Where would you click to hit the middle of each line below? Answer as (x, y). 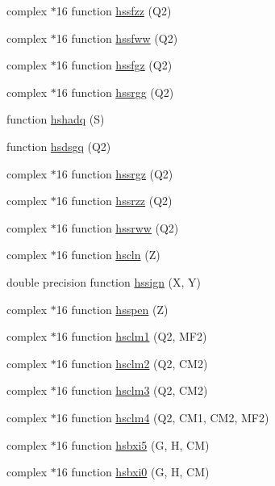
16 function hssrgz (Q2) (115, 173)
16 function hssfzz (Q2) (114, 10)
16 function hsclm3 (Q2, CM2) (132, 390)
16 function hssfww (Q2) (117, 38)
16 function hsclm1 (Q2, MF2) (131, 336)
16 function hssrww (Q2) (117, 227)
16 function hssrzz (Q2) (114, 201)
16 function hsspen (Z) (112, 309)
